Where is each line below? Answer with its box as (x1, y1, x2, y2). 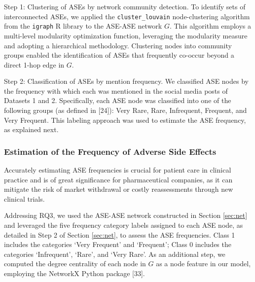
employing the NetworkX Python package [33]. (4, 268, 145, 278)
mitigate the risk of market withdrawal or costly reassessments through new (4, 184, 233, 194)
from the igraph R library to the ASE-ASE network (4, 21, 162, 31)
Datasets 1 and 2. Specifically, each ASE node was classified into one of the (4, 95, 231, 106)
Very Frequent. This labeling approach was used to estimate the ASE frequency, (4, 114, 246, 125)
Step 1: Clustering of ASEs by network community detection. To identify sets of (4, 1, 246, 11)
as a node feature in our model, (156, 258, 251, 269)
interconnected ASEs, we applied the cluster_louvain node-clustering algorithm (4, 11, 250, 21)
